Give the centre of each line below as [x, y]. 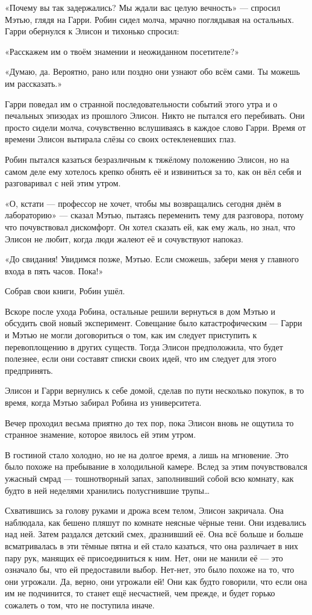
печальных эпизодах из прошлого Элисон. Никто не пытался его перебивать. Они [155, 115]
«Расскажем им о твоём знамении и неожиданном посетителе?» [122, 51]
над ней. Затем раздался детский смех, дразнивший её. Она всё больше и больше [154, 534]
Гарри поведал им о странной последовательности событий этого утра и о [141, 103]
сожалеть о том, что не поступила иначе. [80, 604]
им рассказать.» [34, 83]
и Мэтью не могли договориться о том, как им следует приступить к [131, 335]
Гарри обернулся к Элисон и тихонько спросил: [92, 31]
